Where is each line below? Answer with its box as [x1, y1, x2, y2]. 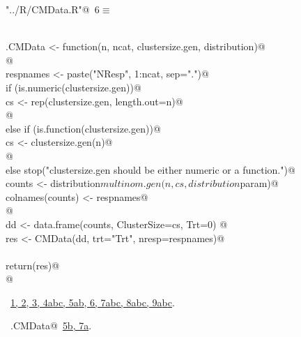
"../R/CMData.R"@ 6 [6, 2, 100, 16]
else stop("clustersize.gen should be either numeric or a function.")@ [6, 162, 295, 177]
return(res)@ [6, 257, 60, 272]
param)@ [240, 176, 279, 190]
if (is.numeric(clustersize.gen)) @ [6, 80, 141, 94]
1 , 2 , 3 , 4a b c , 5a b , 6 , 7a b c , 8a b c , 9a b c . [10, 294, 175, 309]
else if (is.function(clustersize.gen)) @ [6, 121, 161, 135]
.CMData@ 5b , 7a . [10, 318, 92, 333]
